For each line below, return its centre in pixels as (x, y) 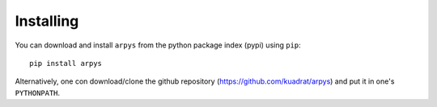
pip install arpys (66, 63)
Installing (47, 21)
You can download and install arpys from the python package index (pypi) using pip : (158, 45)
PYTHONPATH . (38, 93)
